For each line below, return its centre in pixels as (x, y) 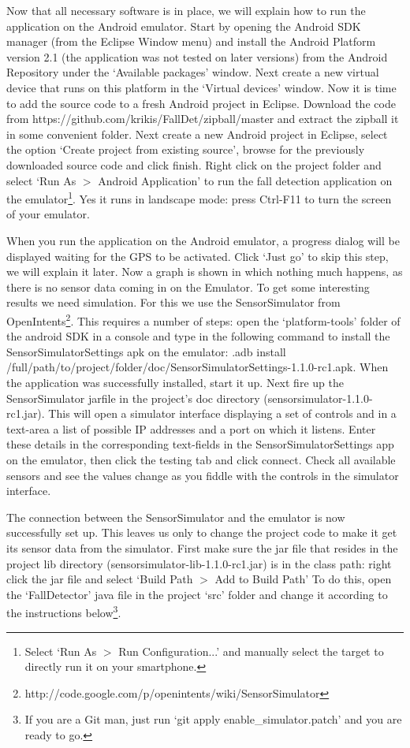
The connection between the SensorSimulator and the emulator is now (176, 517)
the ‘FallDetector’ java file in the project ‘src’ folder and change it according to (197, 594)
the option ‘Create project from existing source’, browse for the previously (186, 149)
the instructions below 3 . (64, 611)
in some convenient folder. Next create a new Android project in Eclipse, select (197, 134)
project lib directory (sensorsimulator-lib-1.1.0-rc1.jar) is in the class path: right (199, 563)
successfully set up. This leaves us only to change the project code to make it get (202, 532)
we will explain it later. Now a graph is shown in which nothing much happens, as (205, 272)
